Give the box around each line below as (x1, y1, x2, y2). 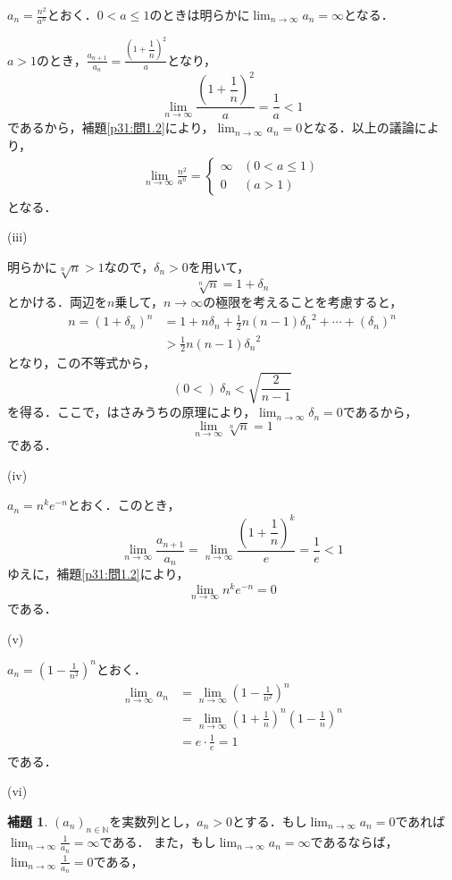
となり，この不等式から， (7, 353, 156, 372)
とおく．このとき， (67, 495, 180, 514)
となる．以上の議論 (302, 118, 414, 137)
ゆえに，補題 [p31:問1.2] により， (7, 564, 189, 583)
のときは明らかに (149, 5, 250, 23)
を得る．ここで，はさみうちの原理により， (7, 402, 256, 421)
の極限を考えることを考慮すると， (203, 292, 403, 311)
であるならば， (310, 832, 398, 850)
